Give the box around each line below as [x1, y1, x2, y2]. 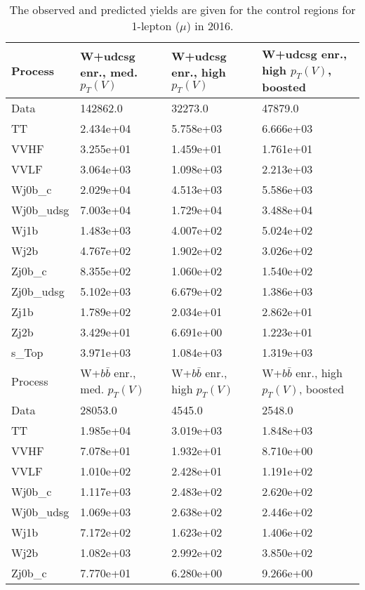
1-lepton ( [131, 18, 180, 34]
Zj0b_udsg [11, 283, 65, 300]
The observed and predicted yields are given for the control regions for [9, 1, 356, 18]
